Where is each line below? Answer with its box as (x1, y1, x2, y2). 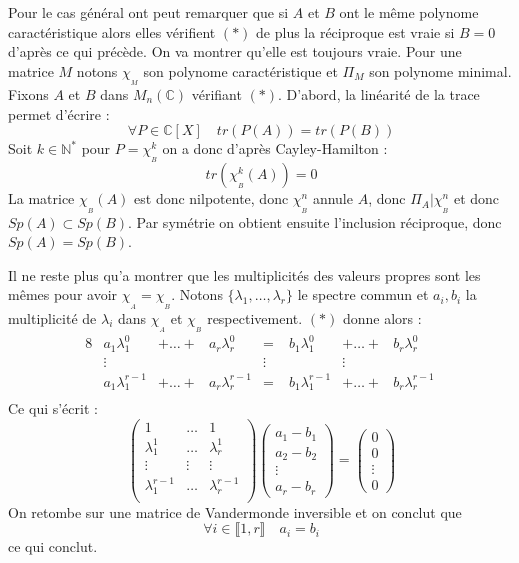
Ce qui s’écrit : (8, 398, 98, 419)
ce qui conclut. (8, 536, 98, 557)
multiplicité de (8, 307, 97, 328)
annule (312, 188, 353, 209)
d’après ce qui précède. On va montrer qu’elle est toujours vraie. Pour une (8, 41, 462, 62)
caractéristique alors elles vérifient (8, 21, 216, 42)
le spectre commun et (297, 284, 429, 305)
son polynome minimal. (369, 60, 512, 81)
